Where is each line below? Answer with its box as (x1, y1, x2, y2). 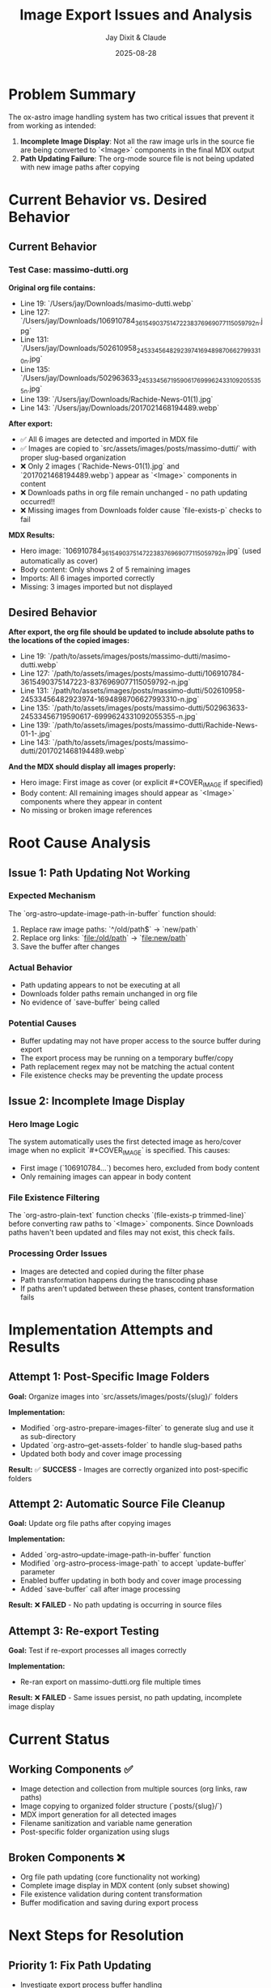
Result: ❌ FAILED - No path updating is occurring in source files (8, 1600, 222, 1610)
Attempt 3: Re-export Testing (8, 1624, 159, 1638)
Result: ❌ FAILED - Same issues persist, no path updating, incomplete (8, 1693, 243, 1703)
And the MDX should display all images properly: (8, 762, 176, 772)
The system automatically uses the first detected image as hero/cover (8, 1137, 242, 1146)
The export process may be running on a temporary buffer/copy (19, 1053, 234, 1063)
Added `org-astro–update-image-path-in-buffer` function (19, 1550, 212, 1560)
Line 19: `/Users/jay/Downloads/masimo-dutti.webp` (19, 298, 194, 308)
